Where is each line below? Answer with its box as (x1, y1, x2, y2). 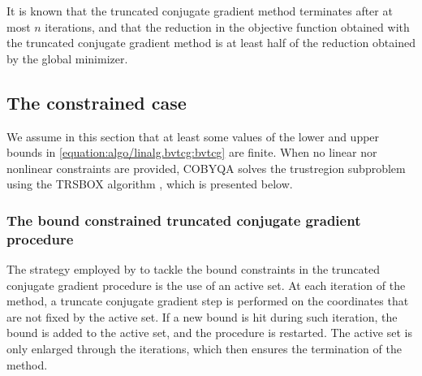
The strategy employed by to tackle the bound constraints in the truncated (6, 261, 381, 278)
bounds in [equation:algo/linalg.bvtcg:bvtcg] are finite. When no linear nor (6, 144, 377, 161)
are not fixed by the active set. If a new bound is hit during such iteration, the (6, 308, 398, 325)
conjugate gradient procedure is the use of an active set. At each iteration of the (6, 276, 406, 293)
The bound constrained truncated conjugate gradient (6, 210, 361, 230)
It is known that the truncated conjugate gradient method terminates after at (6, 2, 393, 19)
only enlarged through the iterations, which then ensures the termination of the (6, 340, 402, 357)
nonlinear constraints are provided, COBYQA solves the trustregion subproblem (6, 159, 406, 176)
